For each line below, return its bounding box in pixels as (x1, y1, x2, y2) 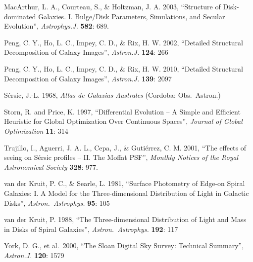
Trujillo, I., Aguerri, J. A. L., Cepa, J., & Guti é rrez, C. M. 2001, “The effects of (4, 142, 247, 152)
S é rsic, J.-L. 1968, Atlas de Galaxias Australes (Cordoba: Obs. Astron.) (4, 90, 221, 100)
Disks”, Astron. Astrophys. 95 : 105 (4, 197, 110, 208)
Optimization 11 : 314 (4, 125, 68, 136)
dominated (4, 11, 36, 21)
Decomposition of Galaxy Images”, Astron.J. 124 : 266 (4, 47, 168, 57)
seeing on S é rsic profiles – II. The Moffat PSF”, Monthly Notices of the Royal (4, 152, 239, 162)
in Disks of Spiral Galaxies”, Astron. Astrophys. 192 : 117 (4, 224, 178, 234)
